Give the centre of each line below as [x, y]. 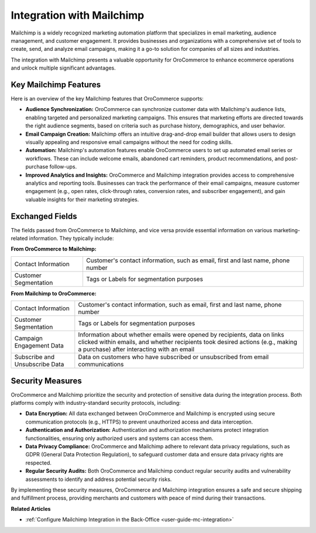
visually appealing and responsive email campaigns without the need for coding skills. [129, 142]
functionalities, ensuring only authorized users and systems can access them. [119, 438]
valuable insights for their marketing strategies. [82, 200]
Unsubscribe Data [39, 364]
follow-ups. [63, 167]
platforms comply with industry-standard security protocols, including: [96, 403]
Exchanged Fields [44, 216]
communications [101, 364]
